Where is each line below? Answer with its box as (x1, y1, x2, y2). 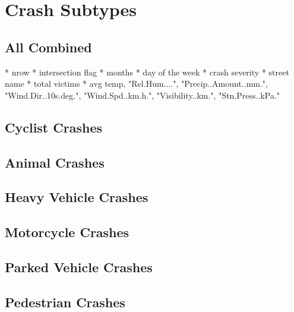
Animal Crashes (5, 153, 105, 171)
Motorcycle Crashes (5, 223, 129, 241)
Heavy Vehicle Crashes (5, 188, 148, 206)
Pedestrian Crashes (5, 292, 125, 311)
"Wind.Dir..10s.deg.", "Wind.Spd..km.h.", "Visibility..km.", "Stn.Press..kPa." (5, 89, 280, 101)
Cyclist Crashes (5, 118, 102, 136)
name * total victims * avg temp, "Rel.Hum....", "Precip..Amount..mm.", (5, 77, 268, 90)
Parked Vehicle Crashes (5, 257, 153, 276)
